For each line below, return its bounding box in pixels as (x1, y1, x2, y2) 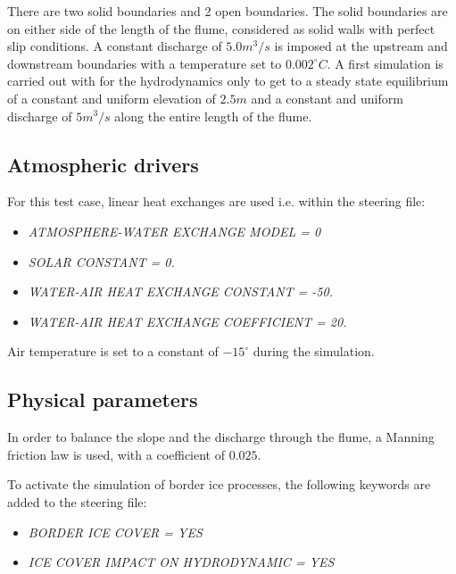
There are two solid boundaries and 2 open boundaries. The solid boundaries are (7, 2, 448, 20)
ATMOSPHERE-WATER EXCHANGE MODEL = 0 (28, 221, 321, 240)
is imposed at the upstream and (274, 37, 448, 55)
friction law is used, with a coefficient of (7, 445, 226, 463)
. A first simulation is (327, 54, 444, 72)
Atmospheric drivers (7, 150, 199, 178)
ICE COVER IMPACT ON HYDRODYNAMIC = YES (28, 553, 335, 571)
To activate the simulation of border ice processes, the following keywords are (7, 475, 431, 494)
